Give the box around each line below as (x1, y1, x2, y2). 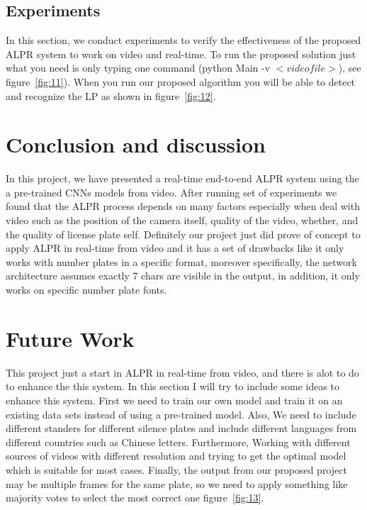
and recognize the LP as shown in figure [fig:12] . (6, 88, 216, 103)
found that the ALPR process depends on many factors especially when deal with (6, 199, 360, 214)
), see (338, 60, 361, 75)
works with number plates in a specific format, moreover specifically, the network (6, 254, 357, 269)
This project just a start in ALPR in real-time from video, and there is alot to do (6, 365, 359, 379)
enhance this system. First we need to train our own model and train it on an (6, 392, 343, 407)
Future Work (6, 323, 135, 353)
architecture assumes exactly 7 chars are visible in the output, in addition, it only (6, 268, 360, 283)
